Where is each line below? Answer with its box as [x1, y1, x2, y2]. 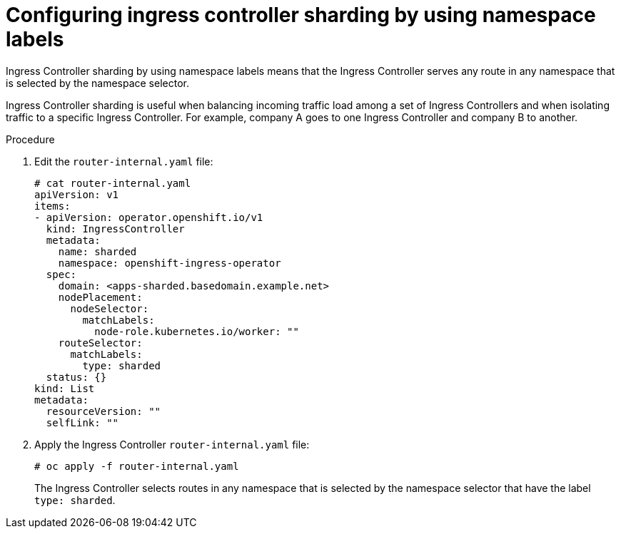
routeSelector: [58, 337, 143, 349]
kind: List [34, 382, 95, 394]
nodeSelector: [70, 302, 149, 314]
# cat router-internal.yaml [34, 177, 191, 189]
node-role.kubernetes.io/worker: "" [94, 325, 299, 337]
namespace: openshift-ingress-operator [58, 257, 281, 269]
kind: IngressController [46, 222, 185, 235]
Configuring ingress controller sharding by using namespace [6, 3, 596, 27]
